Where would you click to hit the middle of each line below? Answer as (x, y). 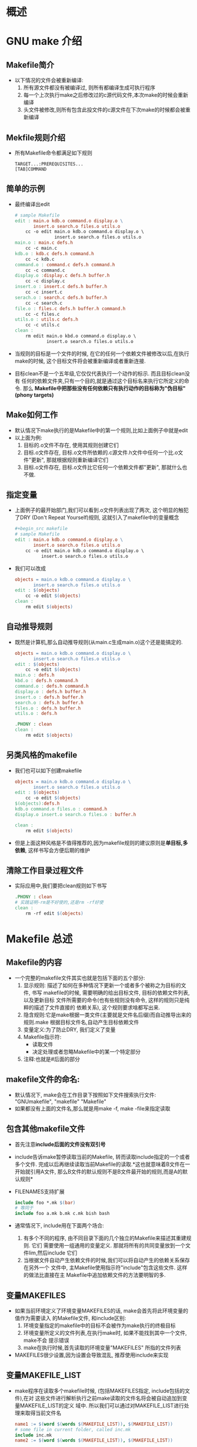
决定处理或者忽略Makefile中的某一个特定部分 (86, 1051)
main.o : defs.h (34, 675)
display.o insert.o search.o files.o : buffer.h (75, 814)
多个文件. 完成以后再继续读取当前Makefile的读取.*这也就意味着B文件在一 (102, 1164)
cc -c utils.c (43, 325)
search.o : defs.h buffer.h (49, 703)
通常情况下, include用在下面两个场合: (59, 1226)
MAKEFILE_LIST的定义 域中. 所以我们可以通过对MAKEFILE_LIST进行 (102, 1405)
